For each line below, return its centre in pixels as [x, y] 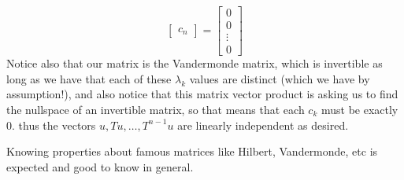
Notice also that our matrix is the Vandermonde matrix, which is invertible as [195, 63]
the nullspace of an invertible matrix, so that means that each [156, 109]
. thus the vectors [54, 125]
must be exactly [360, 109]
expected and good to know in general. [100, 166]
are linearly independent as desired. [263, 125]
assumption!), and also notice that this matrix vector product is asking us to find [202, 94]
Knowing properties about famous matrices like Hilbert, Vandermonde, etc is [192, 151]
